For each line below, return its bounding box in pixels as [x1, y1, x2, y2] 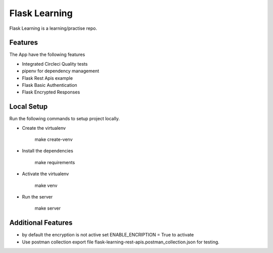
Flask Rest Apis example [22, 75, 73, 81]
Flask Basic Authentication [22, 82, 78, 88]
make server [34, 205, 61, 212]
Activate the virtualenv [22, 171, 69, 177]
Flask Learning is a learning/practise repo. [9, 25, 98, 31]
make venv [34, 182, 58, 188]
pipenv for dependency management [22, 68, 100, 74]
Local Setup [9, 103, 48, 111]
